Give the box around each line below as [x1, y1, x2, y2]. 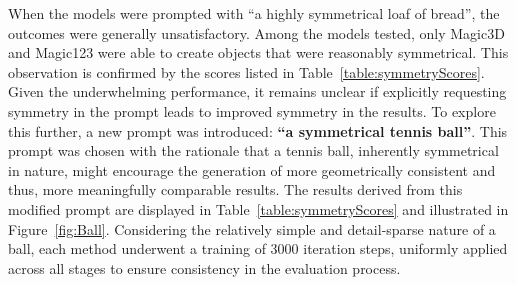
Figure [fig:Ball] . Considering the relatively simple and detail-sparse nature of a [8, 218, 496, 239]
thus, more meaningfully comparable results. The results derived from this [8, 179, 463, 200]
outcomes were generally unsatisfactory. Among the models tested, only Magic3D [8, 22, 505, 43]
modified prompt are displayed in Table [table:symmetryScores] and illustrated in [8, 198, 509, 219]
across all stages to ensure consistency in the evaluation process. [8, 257, 401, 278]
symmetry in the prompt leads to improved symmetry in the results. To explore [8, 100, 496, 121]
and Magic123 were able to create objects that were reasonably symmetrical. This [8, 42, 509, 63]
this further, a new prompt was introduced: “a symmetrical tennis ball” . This [8, 120, 508, 141]
